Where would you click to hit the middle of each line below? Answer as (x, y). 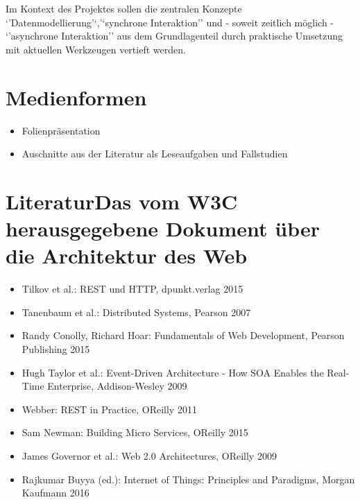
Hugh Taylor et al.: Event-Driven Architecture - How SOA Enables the (173, 372)
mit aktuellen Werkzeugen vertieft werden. (96, 49)
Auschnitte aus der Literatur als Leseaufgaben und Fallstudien (155, 154)
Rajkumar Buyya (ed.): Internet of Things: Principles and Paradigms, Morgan (188, 479)
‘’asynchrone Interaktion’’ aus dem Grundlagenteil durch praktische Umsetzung (174, 36)
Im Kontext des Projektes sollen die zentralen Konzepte (124, 8)
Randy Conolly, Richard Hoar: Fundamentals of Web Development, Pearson (183, 335)
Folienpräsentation (61, 130)
